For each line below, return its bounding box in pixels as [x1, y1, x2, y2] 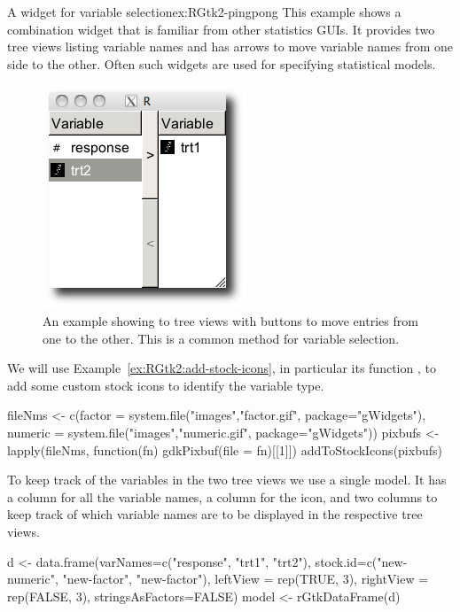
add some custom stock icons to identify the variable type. [7, 376, 324, 394]
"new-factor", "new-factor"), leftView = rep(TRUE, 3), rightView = [62, 569, 429, 588]
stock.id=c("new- [315, 552, 408, 570]
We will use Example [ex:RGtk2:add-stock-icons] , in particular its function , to [7, 359, 436, 377]
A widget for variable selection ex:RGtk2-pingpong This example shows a [7, 3, 402, 20]
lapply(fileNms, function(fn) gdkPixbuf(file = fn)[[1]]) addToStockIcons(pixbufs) [7, 440, 442, 459]
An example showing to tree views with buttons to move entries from [43, 311, 418, 329]
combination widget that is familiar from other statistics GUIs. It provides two [7, 19, 435, 38]
